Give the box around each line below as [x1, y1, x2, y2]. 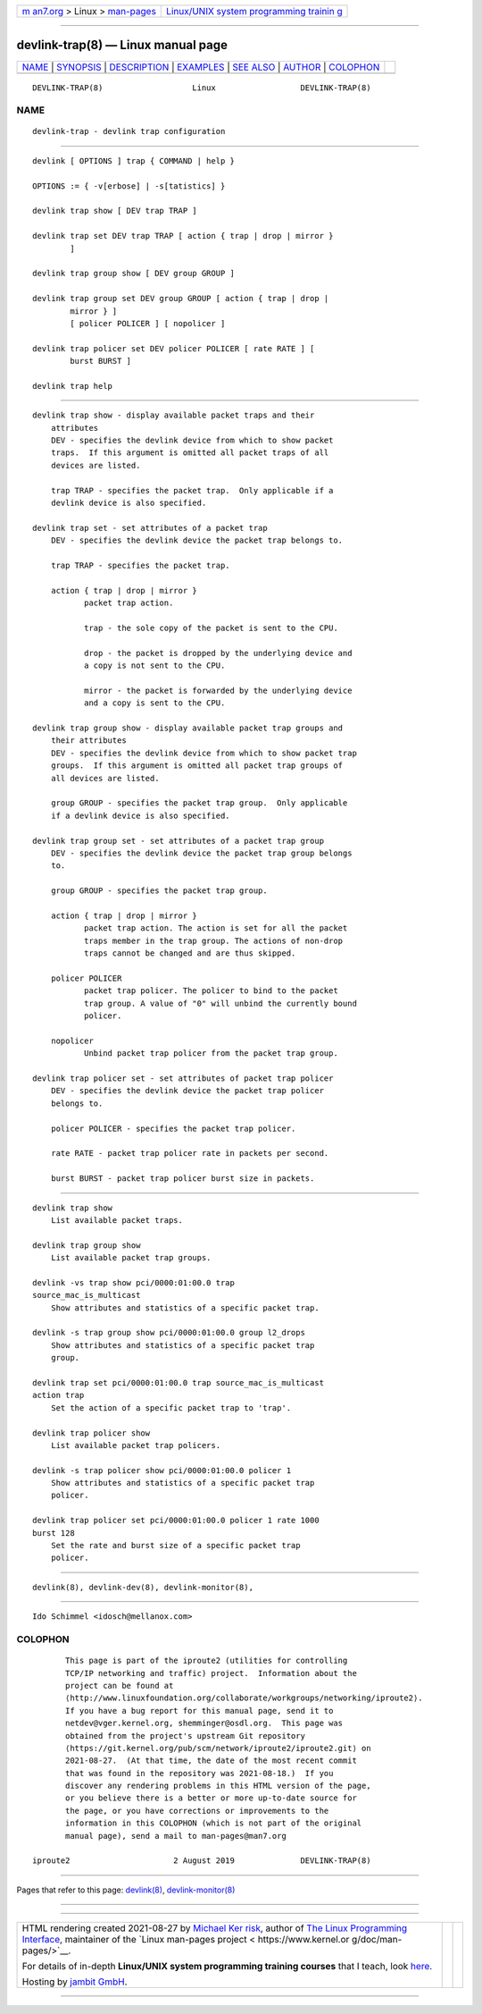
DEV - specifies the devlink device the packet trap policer [50, 1086, 325, 1096]
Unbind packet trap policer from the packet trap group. [83, 1049, 338, 1058]
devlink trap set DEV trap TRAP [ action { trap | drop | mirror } [32, 231, 334, 241]
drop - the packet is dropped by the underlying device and [83, 648, 353, 658]
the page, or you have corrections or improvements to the [65, 1806, 329, 1816]
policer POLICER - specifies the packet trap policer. [50, 1123, 296, 1133]
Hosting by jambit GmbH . [21, 1976, 129, 1988]
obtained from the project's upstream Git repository [65, 1731, 305, 1740]
